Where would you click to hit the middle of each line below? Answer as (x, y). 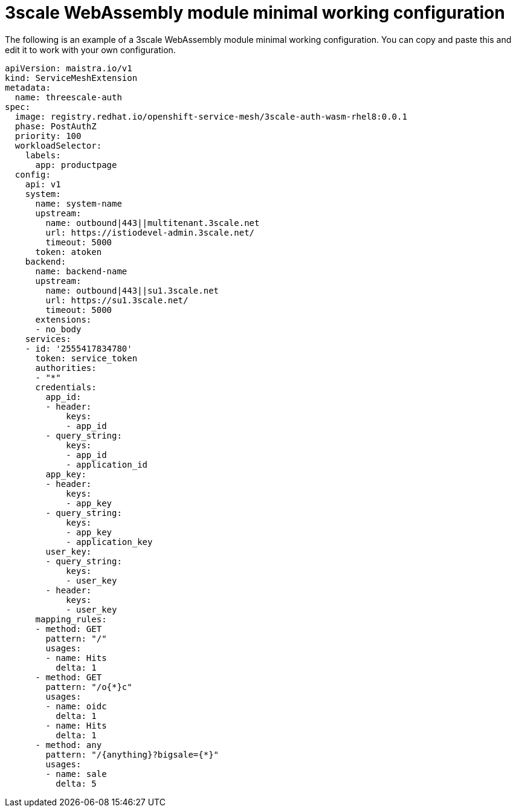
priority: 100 (48, 136)
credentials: (66, 387)
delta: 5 (76, 783)
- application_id (107, 464)
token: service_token (86, 358)
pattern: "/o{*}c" (89, 687)
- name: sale (76, 774)
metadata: (28, 87)
